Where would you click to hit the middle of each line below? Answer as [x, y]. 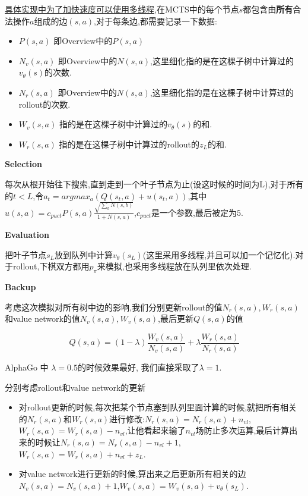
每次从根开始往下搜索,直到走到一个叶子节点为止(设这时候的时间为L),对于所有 [154, 183]
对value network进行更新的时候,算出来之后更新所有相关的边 [132, 474]
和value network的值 [42, 318]
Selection [24, 164]
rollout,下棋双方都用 [51, 266]
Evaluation [27, 235]
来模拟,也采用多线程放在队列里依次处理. [174, 266]
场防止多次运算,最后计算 [242, 430]
